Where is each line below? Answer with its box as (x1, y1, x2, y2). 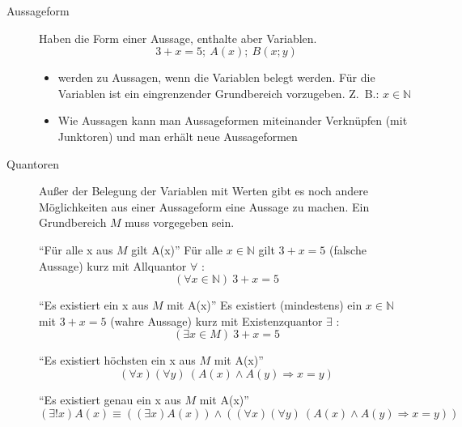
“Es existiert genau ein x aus (39, 391, 181, 408)
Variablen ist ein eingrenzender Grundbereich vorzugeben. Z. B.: (57, 84, 379, 101)
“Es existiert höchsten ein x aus (39, 352, 196, 369)
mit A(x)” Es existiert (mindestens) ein (167, 297, 362, 314)
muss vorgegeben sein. (125, 214, 235, 231)
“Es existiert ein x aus (39, 297, 149, 314)
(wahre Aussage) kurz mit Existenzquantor (110, 312, 323, 329)
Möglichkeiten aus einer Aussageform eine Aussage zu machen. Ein (39, 198, 370, 215)
